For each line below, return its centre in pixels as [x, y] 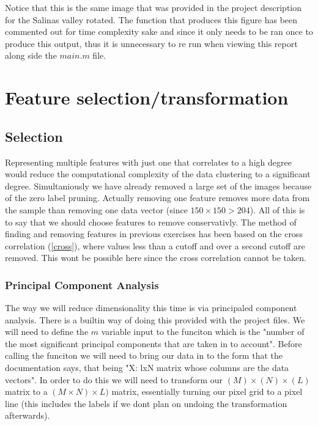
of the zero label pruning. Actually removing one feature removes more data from [157, 198]
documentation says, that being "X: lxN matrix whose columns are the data [147, 368]
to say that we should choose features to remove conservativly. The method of [151, 222]
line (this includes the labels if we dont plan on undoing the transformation [146, 403]
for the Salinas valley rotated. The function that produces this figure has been [151, 19]
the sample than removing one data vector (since [96, 209]
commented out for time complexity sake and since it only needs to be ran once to [159, 31]
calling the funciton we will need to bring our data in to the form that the [144, 355]
